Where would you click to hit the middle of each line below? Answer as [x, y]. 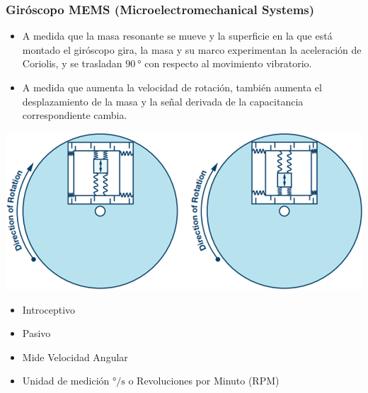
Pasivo [36, 333]
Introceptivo [49, 309]
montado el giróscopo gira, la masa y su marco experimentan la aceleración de [192, 49]
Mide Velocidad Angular [75, 357]
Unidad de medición [66, 381]
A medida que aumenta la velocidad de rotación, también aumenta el [172, 87]
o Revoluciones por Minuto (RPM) [204, 381]
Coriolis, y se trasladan [72, 63]
